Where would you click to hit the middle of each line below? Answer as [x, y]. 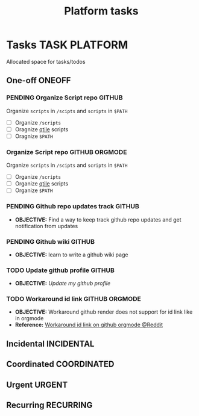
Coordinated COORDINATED [60, 365]
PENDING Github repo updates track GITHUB [73, 206]
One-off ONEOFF [39, 80]
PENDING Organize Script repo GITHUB [65, 98]
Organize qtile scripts [41, 184]
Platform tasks [101, 11]
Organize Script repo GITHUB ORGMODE [67, 152]
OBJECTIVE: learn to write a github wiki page [71, 255]
